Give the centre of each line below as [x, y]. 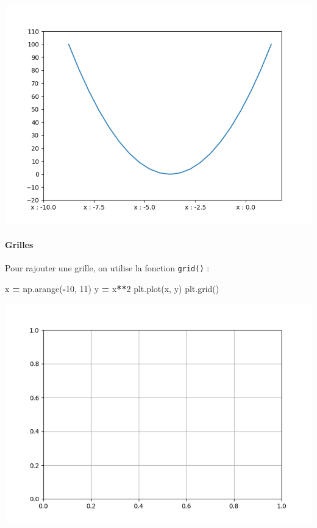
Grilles [19, 245]
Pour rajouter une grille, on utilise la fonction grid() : [107, 268]
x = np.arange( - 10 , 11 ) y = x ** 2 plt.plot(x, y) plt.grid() [112, 289]
